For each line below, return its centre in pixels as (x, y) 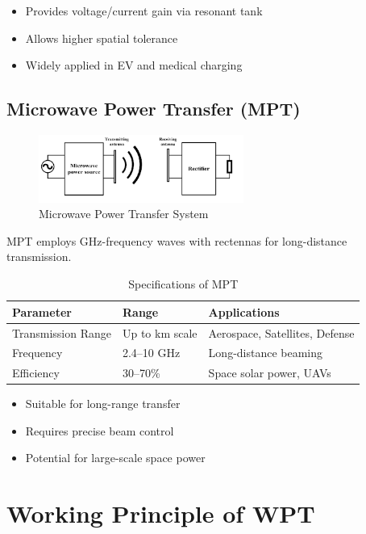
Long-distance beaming (266, 353)
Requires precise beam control (100, 430)
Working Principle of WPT (161, 513)
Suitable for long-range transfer (103, 404)
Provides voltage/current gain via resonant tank (144, 11)
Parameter (42, 311)
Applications (244, 311)
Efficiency (36, 373)
